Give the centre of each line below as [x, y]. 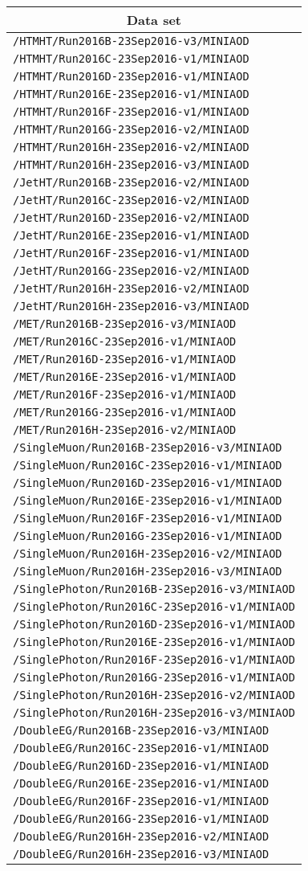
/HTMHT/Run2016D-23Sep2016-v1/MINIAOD [131, 76]
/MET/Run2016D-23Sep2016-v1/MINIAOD [125, 359]
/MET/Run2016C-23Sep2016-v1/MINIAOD [125, 341]
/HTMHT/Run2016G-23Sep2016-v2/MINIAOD [131, 129]
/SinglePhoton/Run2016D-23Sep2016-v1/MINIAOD [154, 624]
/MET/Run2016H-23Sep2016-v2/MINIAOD [125, 430]
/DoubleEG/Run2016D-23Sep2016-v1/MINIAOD [141, 766]
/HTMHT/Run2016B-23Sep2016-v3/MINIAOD [131, 41]
